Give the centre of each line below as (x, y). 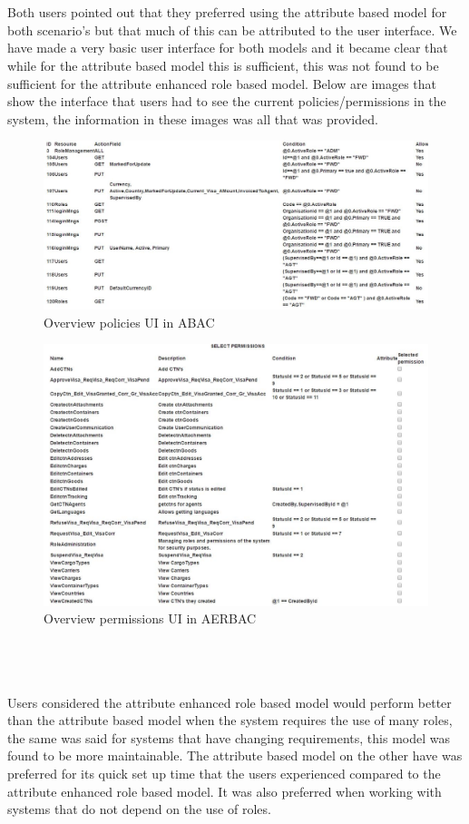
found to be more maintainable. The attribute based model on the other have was (235, 755)
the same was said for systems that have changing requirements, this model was (229, 737)
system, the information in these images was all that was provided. (193, 118)
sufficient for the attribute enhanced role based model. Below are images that (222, 83)
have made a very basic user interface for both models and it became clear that (228, 48)
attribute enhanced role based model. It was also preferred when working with (225, 791)
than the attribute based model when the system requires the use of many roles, (230, 720)
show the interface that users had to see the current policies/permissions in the (227, 101)
